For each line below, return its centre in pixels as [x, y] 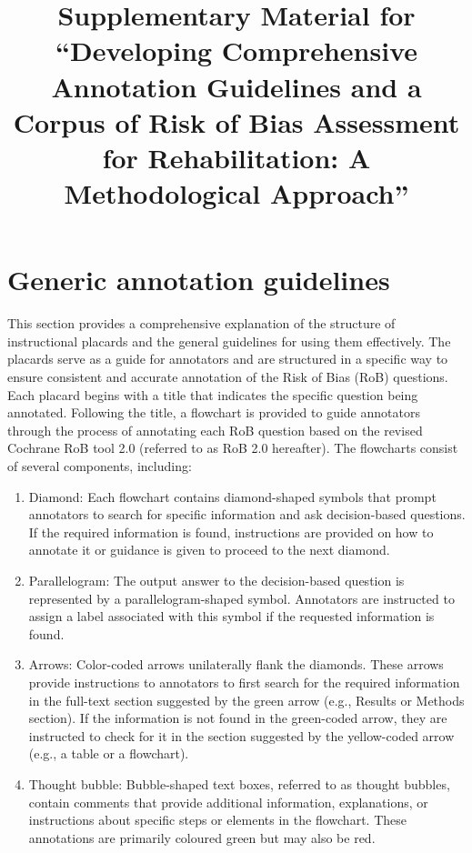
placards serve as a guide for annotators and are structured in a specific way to [228, 359]
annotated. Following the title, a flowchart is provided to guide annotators [214, 412]
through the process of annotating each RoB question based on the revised [215, 430]
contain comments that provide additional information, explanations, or [228, 802]
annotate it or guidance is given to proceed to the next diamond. [209, 550]
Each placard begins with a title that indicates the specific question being [213, 394]
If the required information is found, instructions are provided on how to [231, 532]
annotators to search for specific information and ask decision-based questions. [247, 514]
